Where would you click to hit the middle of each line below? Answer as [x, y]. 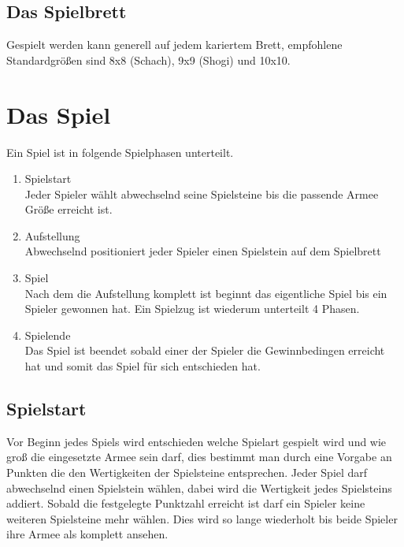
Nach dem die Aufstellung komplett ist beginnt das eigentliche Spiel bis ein [206, 293]
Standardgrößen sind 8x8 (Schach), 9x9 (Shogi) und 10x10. [148, 60]
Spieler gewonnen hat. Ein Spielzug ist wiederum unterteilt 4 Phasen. [192, 309]
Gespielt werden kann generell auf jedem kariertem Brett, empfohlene [174, 45]
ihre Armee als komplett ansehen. [87, 534]
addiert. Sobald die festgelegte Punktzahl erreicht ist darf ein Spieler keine [186, 503]
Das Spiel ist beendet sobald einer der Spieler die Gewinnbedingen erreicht [205, 350]
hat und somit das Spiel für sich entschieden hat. [143, 366]
